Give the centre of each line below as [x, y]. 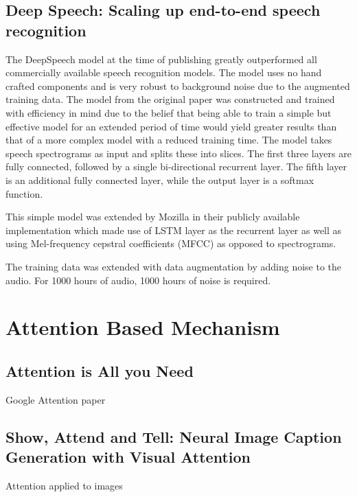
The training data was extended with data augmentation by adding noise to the [174, 266]
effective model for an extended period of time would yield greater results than [171, 126]
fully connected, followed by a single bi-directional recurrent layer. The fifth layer [176, 166]
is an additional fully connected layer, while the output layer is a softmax [160, 180]
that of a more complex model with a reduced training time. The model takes [169, 140]
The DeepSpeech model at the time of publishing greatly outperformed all [161, 59]
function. [24, 193]
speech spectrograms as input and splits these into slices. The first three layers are [178, 153]
